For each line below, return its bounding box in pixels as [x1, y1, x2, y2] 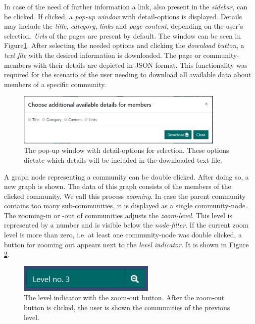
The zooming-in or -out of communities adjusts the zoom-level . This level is [4, 210, 232, 220]
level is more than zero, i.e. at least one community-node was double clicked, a [4, 230, 242, 240]
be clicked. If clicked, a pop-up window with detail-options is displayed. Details [4, 11, 242, 21]
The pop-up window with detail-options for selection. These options [24, 145, 229, 155]
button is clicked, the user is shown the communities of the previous [24, 302, 230, 313]
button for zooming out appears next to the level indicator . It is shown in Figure [4, 239, 249, 249]
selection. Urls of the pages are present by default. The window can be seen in [4, 30, 241, 41]
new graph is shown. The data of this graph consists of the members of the [4, 181, 231, 191]
